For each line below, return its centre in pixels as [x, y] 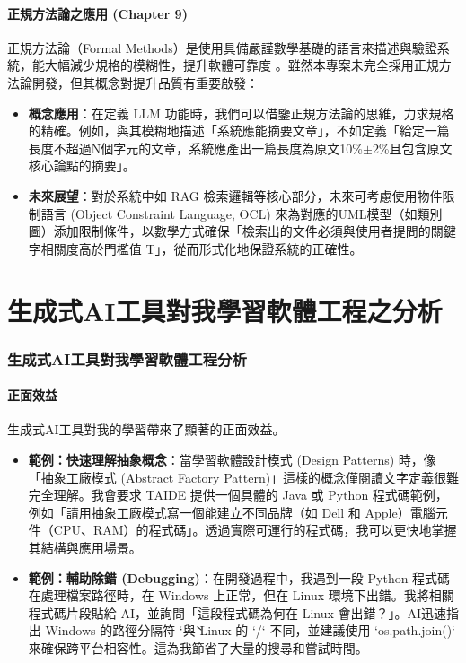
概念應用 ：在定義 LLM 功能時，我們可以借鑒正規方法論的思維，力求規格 [241, 113]
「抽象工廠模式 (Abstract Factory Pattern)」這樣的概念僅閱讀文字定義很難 [244, 477]
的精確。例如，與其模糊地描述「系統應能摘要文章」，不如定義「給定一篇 [239, 131]
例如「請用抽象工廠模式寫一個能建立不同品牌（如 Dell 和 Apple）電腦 [232, 512]
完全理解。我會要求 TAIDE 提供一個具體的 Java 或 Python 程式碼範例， [238, 495]
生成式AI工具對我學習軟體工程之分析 [225, 310]
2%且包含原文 [412, 148]
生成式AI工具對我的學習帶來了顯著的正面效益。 [146, 429]
